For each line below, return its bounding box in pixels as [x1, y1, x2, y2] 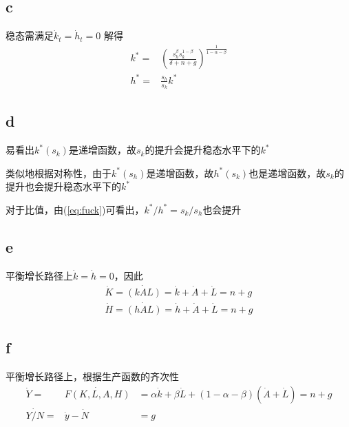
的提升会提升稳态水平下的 [145, 143, 261, 157]
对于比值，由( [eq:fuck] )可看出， [6, 202, 145, 216]
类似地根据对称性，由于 [6, 165, 112, 180]
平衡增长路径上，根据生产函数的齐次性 [6, 369, 179, 384]
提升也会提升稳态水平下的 [6, 179, 121, 194]
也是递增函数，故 [248, 165, 326, 180]
